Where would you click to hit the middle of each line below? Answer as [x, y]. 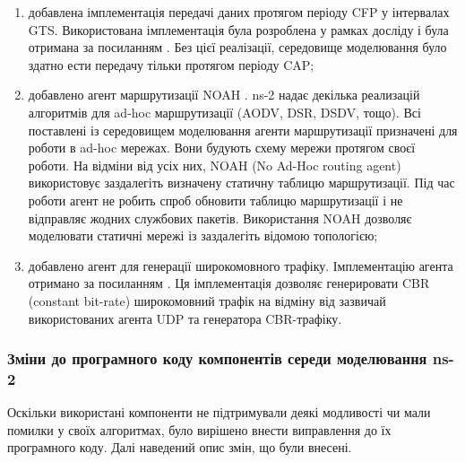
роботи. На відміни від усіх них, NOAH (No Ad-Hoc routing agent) [215, 165]
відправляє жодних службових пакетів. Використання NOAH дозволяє [220, 218]
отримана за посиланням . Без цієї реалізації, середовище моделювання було [237, 47]
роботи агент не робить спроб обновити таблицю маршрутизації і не [215, 200]
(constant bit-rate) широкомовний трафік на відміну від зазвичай [207, 300]
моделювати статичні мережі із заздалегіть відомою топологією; [203, 235]
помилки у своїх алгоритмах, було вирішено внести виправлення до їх [199, 429]
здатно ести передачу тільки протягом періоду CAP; [171, 64]
